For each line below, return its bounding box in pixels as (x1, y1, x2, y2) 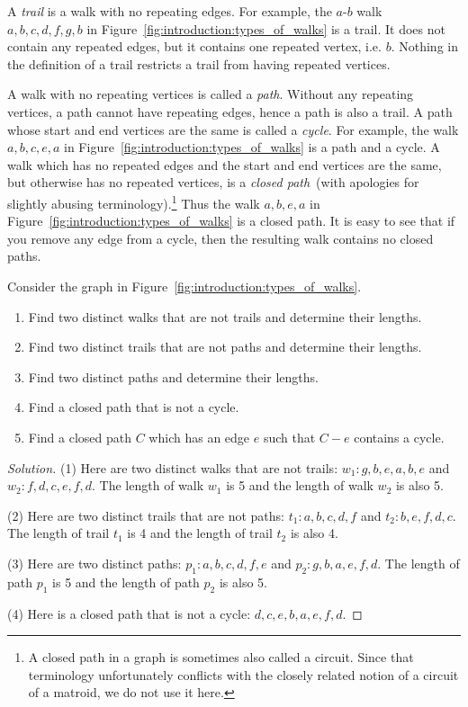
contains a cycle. (354, 427, 445, 446)
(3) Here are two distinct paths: (7, 553, 182, 572)
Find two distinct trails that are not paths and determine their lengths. (28, 337, 422, 356)
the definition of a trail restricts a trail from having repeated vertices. (7, 54, 391, 73)
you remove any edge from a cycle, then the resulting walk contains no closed (7, 228, 434, 247)
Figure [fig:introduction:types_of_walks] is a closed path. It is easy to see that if (7, 211, 455, 230)
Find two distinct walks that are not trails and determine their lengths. (28, 307, 422, 326)
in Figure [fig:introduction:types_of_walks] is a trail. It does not (86, 19, 445, 38)
